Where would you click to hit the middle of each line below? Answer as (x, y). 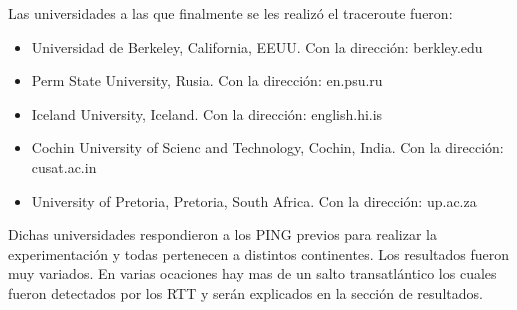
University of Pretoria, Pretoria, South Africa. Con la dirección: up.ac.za (254, 200)
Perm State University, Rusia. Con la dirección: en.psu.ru (207, 80)
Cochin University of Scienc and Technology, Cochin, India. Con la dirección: (267, 147)
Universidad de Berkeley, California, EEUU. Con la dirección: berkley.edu (257, 46)
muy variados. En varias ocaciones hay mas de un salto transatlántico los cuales (252, 273)
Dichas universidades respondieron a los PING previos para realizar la (223, 234)
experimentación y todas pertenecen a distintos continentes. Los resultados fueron (258, 253)
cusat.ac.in (64, 166)
